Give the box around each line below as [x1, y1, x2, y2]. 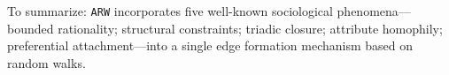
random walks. [7, 53, 86, 71]
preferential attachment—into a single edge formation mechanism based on [7, 36, 414, 55]
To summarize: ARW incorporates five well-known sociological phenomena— [7, 2, 411, 19]
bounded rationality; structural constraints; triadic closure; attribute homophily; [7, 19, 443, 37]
